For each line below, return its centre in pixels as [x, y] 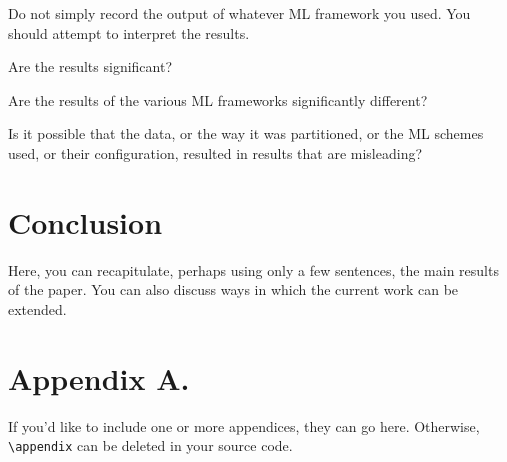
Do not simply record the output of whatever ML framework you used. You [239, 13]
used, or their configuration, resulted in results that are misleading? [215, 152]
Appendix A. [99, 377]
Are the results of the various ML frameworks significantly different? [218, 99]
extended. [37, 308]
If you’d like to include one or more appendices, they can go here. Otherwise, [244, 425]
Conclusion [85, 221]
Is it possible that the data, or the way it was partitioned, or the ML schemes [246, 133]
